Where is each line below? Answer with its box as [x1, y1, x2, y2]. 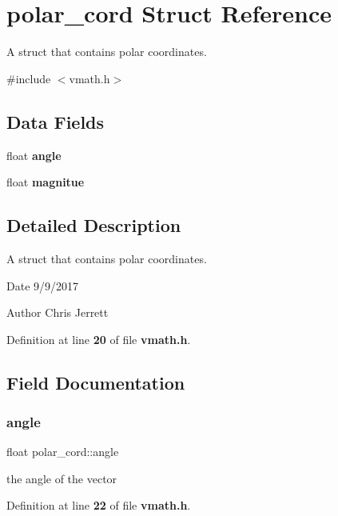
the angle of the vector [6, 470, 117, 486]
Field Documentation [6, 370, 185, 394]
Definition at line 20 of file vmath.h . [6, 330, 191, 347]
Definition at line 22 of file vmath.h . [6, 497, 191, 514]
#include [6, 70, 51, 86]
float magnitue [6, 174, 85, 190]
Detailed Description [6, 213, 181, 238]
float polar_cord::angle [6, 443, 119, 460]
